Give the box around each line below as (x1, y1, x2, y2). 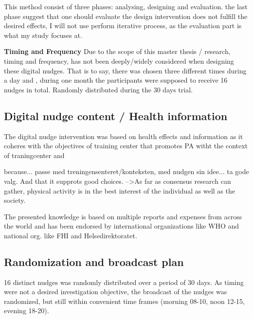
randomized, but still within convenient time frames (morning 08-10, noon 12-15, (4, 296, 245, 306)
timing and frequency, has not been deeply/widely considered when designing (4, 55, 234, 66)
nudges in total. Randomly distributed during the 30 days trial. (4, 84, 193, 94)
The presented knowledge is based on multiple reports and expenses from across (4, 211, 242, 221)
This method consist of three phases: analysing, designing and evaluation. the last (4, 1, 248, 11)
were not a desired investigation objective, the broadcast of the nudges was (4, 286, 227, 297)
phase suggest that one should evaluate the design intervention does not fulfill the (4, 11, 248, 21)
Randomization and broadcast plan (4, 254, 184, 269)
